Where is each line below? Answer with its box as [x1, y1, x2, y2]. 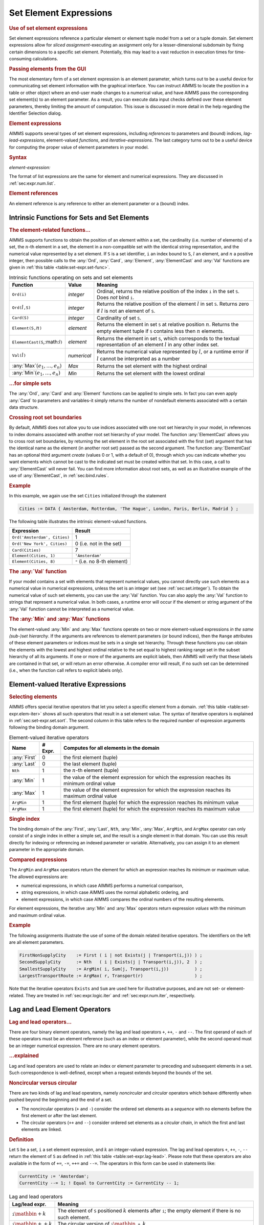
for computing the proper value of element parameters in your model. [9, 144, 149, 150]
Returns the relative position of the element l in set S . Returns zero [96, 300, 249, 307]
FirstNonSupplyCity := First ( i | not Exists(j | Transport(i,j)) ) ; [19, 953, 203, 958]
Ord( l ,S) [12, 304, 31, 311]
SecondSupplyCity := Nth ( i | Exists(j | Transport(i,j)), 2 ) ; [19, 959, 203, 965]
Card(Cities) [12, 547, 41, 553]
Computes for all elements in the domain [64, 745, 160, 752]
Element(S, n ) [12, 325, 43, 331]
